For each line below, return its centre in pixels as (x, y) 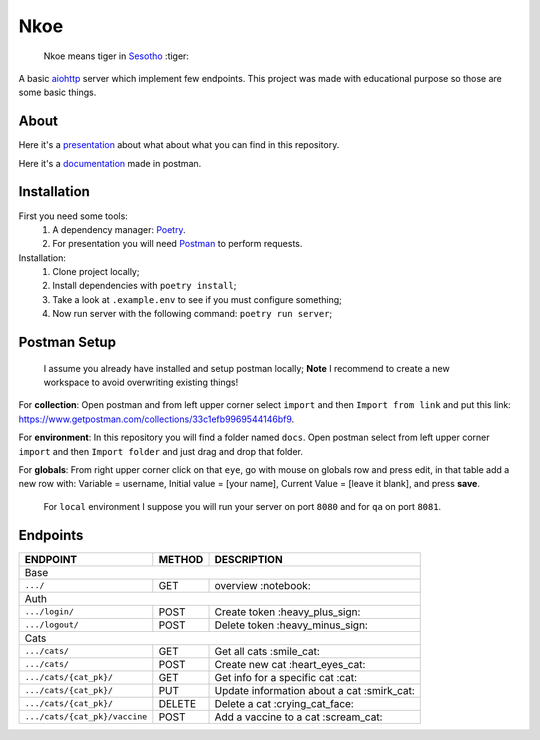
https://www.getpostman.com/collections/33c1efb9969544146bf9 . (156, 419)
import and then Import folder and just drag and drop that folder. (161, 451)
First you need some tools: (73, 216)
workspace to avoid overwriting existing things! (141, 382)
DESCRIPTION (249, 559)
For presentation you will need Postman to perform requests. (177, 244)
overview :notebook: (262, 585)
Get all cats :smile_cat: (267, 651)
